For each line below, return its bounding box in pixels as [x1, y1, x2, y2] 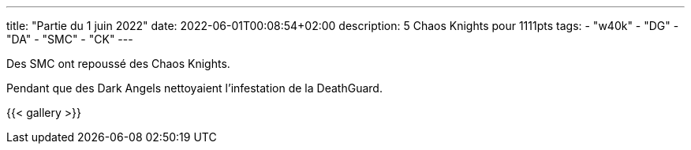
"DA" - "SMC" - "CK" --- [6, 32, 133, 46]
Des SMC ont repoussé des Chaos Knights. [6, 57, 230, 70]
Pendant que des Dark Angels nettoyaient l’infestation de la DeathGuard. [6, 81, 383, 95]
